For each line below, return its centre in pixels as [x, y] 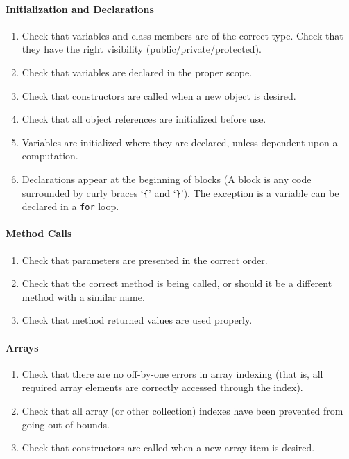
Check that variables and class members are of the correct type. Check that [182, 35]
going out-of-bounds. [66, 424]
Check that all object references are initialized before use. [144, 119]
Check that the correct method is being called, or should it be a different [177, 283]
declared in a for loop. [70, 206]
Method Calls [39, 233]
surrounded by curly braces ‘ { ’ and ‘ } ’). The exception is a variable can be [180, 192]
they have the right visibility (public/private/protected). [142, 49]
